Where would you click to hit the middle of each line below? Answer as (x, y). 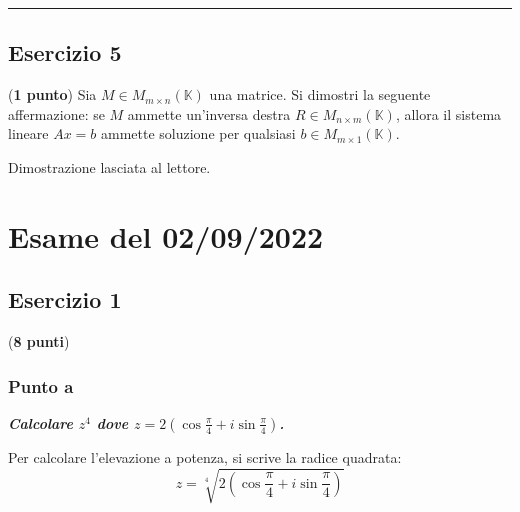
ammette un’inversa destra (209, 113)
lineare (28, 133)
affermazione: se (56, 113)
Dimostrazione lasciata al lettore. (109, 166)
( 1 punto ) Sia (52, 94)
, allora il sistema (448, 113)
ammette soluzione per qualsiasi (198, 133)
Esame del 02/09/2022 (166, 235)
